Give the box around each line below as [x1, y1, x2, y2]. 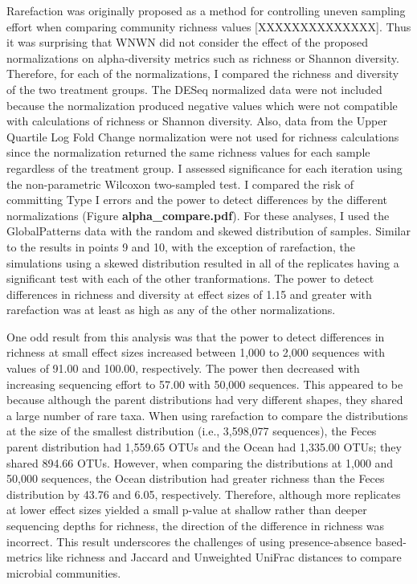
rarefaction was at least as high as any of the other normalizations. [6, 301, 336, 318]
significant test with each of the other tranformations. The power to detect [6, 270, 374, 287]
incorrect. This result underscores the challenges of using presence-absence [6, 533, 372, 549]
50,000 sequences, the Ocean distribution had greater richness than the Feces [6, 470, 385, 487]
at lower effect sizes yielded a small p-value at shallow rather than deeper [6, 501, 367, 518]
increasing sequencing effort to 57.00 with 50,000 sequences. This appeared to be [6, 375, 403, 392]
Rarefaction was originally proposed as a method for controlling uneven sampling [6, 2, 406, 18]
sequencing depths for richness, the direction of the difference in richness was [6, 517, 385, 533]
